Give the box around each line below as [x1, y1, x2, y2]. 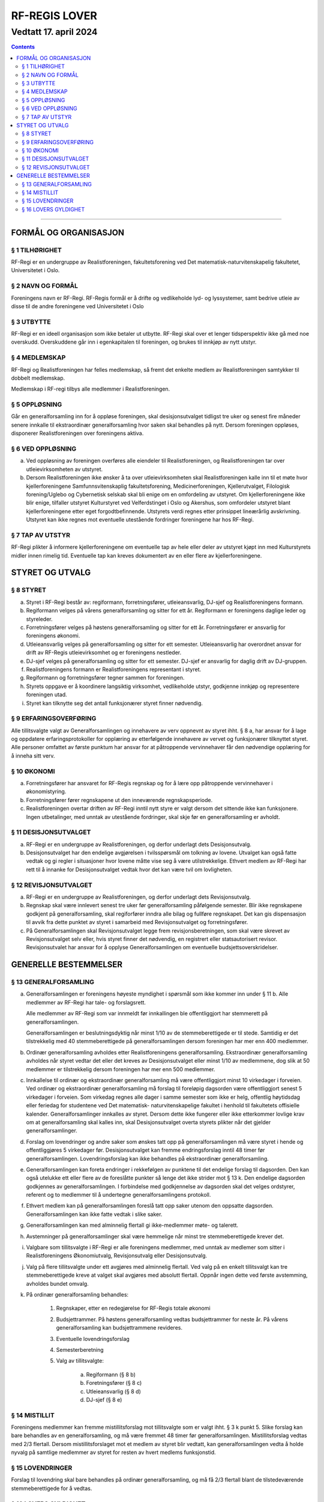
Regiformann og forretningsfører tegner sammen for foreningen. [26, 674, 185, 681]
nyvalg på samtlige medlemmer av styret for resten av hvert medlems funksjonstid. [11, 1449, 216, 1456]
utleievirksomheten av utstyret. [26, 466, 103, 473]
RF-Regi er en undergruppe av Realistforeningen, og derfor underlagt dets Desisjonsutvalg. [26, 841, 251, 848]
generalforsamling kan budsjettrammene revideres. [56, 1324, 183, 1331]
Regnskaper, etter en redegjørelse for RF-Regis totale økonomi [56, 1304, 211, 1312]
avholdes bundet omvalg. [26, 1280, 89, 1287]
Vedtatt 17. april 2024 [11, 26, 98, 37]
